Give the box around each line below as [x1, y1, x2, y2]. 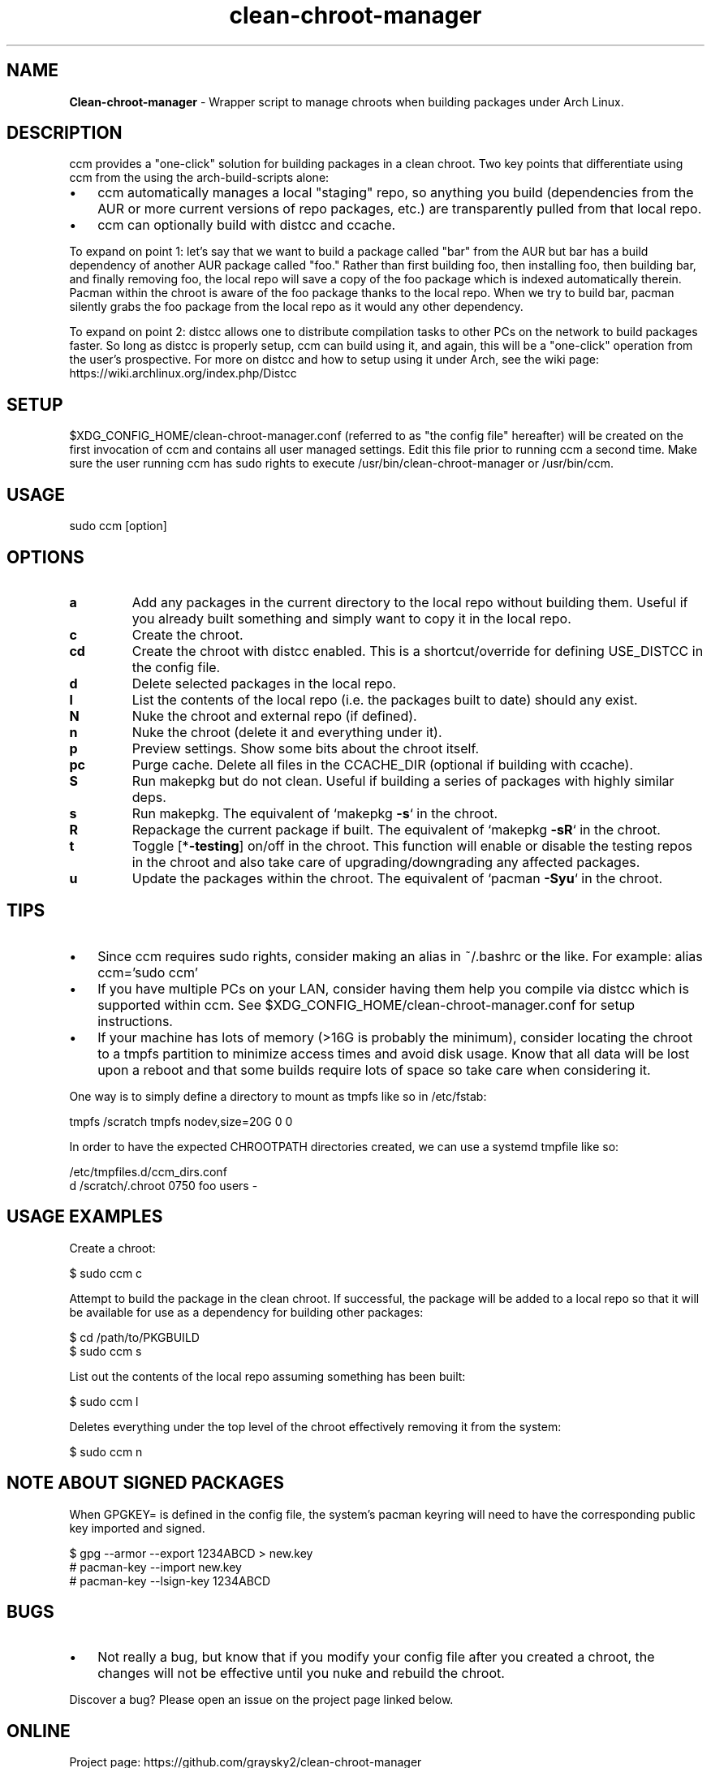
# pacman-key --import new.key [69, 1559, 242, 1574]
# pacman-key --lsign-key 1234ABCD [69, 1573, 271, 1588]
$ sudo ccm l [69, 1394, 139, 1408]
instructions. [97, 1012, 173, 1029]
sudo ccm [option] [69, 519, 167, 533]
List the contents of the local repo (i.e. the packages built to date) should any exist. [131, 691, 638, 708]
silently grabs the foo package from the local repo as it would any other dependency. [69, 300, 524, 314]
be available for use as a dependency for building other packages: [69, 1304, 424, 1319]
